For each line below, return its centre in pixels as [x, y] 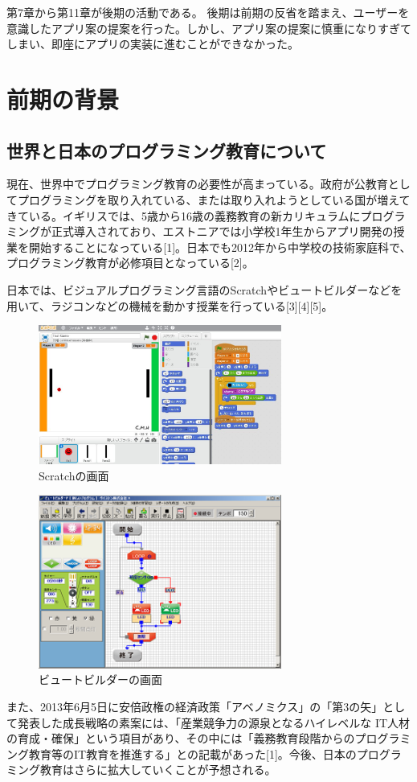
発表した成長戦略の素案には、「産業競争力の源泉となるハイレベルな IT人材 [214, 722]
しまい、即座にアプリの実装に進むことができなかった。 [153, 44]
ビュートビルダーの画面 [100, 679]
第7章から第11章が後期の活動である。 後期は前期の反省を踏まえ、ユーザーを [208, 12]
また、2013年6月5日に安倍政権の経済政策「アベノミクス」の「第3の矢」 [195, 707]
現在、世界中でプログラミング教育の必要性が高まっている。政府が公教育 [197, 184]
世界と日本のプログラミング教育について [167, 150]
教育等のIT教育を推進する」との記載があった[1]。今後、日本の [192, 753]
